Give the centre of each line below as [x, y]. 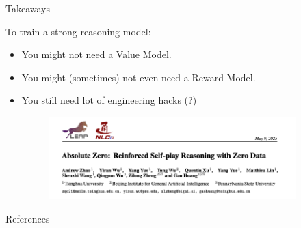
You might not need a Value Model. [96, 54]
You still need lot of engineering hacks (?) [109, 100]
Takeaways [28, 8]
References [28, 218]
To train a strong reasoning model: [78, 31]
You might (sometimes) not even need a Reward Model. [139, 77]
